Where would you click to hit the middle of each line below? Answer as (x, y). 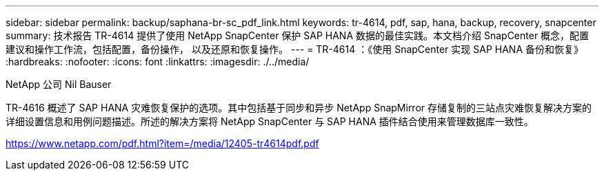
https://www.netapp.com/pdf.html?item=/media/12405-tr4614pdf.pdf (162, 143)
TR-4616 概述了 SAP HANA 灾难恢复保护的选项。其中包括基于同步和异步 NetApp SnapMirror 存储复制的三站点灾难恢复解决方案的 (299, 108)
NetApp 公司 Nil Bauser (59, 84)
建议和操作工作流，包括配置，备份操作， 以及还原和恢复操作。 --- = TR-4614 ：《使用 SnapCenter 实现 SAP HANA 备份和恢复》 (294, 49)
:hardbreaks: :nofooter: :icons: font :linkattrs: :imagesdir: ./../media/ (158, 62)
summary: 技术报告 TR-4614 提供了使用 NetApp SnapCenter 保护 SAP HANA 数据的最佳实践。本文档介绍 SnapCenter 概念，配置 (298, 35)
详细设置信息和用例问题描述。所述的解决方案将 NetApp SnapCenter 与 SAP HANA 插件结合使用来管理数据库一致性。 (270, 121)
